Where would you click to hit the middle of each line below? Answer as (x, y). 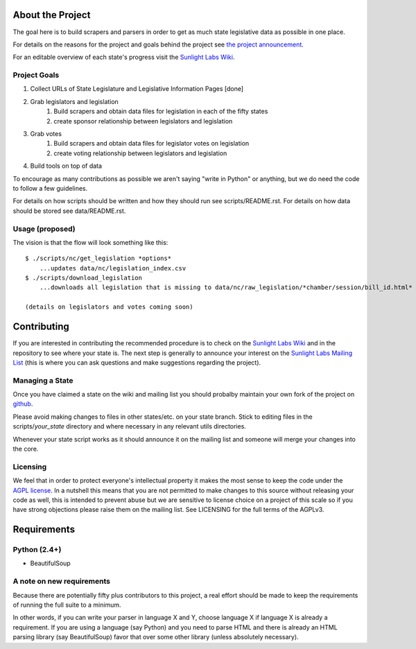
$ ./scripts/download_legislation (84, 278)
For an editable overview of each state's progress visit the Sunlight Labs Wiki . (124, 57)
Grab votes (46, 134)
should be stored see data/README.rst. (69, 211)
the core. (26, 449)
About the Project (52, 15)
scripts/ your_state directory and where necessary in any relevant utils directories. (129, 426)
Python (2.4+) (37, 550)
